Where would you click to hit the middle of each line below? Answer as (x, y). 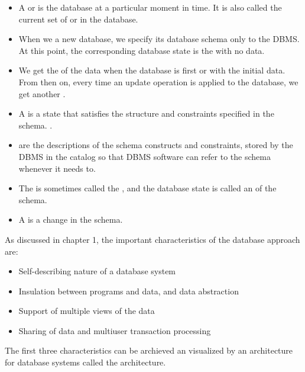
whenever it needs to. (57, 168)
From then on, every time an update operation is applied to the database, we (158, 81)
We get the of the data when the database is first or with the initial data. (152, 70)
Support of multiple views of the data (87, 311)
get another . (42, 93)
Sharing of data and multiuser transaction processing (115, 330)
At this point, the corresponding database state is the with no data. (142, 50)
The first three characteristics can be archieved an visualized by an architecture (149, 350)
